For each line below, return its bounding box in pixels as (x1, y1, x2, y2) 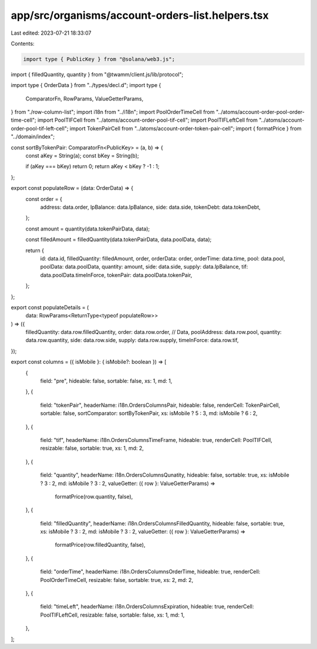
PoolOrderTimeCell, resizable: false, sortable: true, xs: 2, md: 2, (40, 576, 194, 583)
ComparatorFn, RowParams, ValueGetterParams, (25, 95, 144, 102)
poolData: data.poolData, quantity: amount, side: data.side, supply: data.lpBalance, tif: (40, 263, 248, 270)
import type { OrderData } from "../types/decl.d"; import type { (11, 82, 161, 89)
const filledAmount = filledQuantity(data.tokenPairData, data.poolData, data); (25, 236, 212, 243)
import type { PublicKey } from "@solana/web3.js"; (23, 56, 176, 62)
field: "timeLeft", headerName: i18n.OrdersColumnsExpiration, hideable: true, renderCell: (40, 603, 254, 610)
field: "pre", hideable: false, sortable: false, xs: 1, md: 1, (40, 377, 173, 384)
